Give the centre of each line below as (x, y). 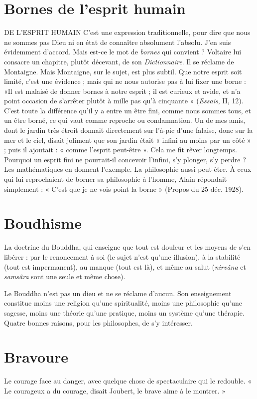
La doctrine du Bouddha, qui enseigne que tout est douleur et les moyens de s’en (128, 247)
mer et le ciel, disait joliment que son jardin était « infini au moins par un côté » (128, 140)
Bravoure (36, 357)
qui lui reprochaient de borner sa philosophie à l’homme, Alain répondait (116, 179)
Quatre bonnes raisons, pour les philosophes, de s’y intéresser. (98, 322)
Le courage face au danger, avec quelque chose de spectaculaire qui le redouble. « (128, 381)
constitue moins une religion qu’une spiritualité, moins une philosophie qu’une (123, 303)
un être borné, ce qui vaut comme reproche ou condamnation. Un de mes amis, (125, 120)
